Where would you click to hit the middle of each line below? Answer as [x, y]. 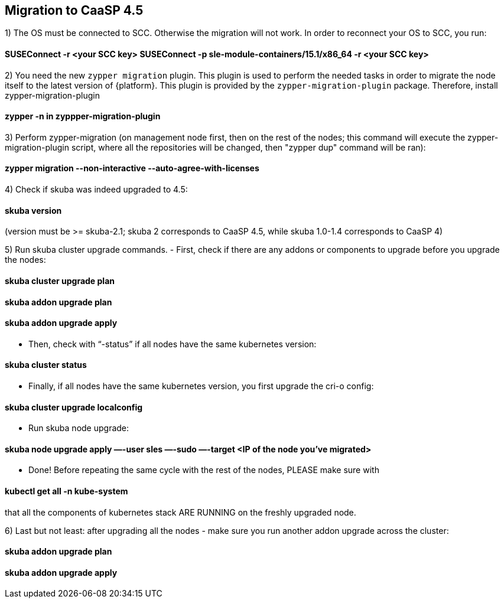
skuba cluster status [46, 365]
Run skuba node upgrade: [79, 428]
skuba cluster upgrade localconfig [74, 407]
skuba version [33, 210]
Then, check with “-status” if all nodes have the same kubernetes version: [173, 344]
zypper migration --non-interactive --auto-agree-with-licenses [132, 168]
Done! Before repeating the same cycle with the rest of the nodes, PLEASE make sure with [204, 470]
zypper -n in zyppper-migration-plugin [83, 116]
